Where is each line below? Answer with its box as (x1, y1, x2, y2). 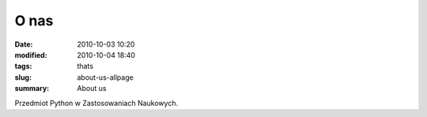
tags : (14, 62, 32, 71)
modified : (14, 50, 47, 59)
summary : (14, 84, 50, 93)
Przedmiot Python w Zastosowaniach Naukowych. (14, 98, 178, 108)
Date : (14, 40, 33, 49)
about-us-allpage (77, 72, 134, 82)
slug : (14, 72, 32, 82)
